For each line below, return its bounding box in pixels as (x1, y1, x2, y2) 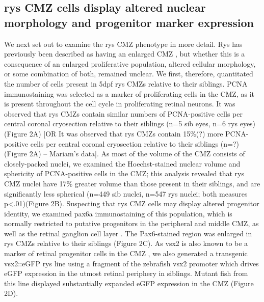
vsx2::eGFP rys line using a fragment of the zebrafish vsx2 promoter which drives (4, 258, 259, 268)
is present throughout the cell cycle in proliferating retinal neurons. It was (4, 98, 235, 109)
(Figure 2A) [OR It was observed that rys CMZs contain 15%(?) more (4, 128, 223, 139)
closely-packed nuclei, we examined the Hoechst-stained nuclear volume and (4, 158, 241, 169)
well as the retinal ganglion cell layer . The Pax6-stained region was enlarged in (4, 228, 252, 238)
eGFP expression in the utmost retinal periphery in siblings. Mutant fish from (4, 268, 248, 279)
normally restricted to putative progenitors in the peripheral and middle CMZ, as (4, 218, 259, 229)
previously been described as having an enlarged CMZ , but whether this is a (4, 48, 245, 59)
